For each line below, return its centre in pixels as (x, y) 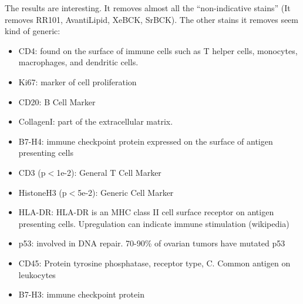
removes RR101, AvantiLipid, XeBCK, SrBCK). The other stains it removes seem (151, 19)
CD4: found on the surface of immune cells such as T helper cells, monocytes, (158, 50)
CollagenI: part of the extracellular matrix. (96, 121)
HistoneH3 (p (43, 192)
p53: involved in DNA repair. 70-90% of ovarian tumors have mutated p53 (152, 243)
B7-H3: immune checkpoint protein (81, 294)
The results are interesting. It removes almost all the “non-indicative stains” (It (148, 8)
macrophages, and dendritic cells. (78, 62)
